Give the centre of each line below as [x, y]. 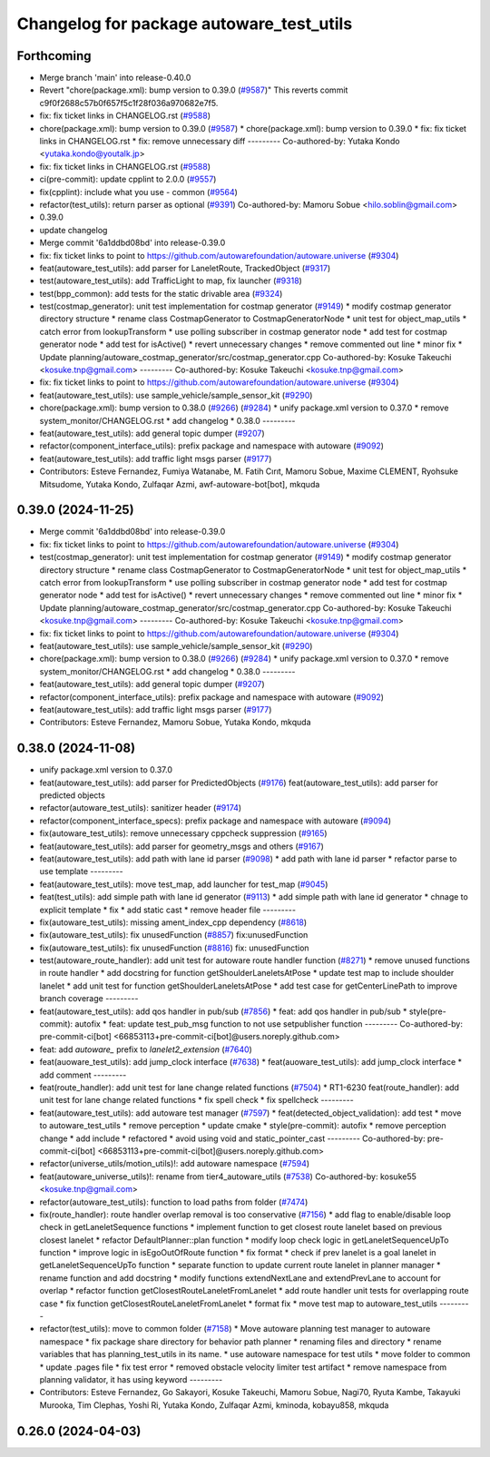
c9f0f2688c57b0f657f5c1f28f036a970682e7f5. [129, 103]
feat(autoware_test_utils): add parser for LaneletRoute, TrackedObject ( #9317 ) [185, 268]
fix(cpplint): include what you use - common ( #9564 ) [138, 192]
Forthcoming [54, 56]
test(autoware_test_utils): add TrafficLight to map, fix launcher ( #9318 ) [171, 281]
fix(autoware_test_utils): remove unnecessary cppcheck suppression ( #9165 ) [183, 833]
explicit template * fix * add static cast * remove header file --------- [168, 910]
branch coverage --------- [89, 999]
